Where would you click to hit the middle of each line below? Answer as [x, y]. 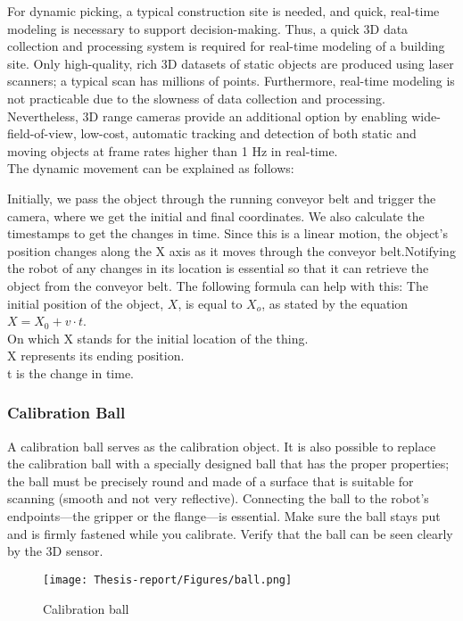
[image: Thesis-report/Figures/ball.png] [168, 580]
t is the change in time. [71, 373]
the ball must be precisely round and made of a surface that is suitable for [211, 480]
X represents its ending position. [96, 356]
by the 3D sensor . [55, 551]
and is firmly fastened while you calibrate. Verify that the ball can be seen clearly [230, 533]
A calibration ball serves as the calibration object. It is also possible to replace [222, 446]
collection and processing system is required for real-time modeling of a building [226, 46]
